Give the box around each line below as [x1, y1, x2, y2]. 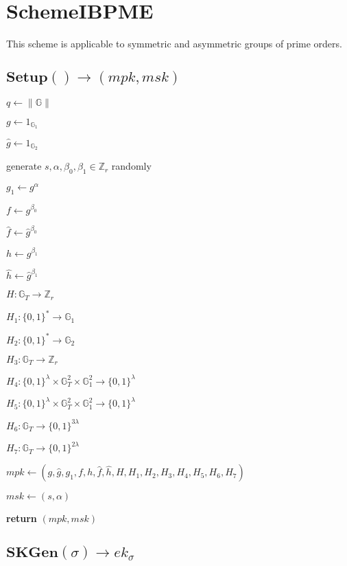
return [6, 511, 37, 525]
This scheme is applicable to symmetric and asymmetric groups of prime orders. [6, 36, 342, 51]
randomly [111, 159, 152, 173]
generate [6, 159, 42, 173]
